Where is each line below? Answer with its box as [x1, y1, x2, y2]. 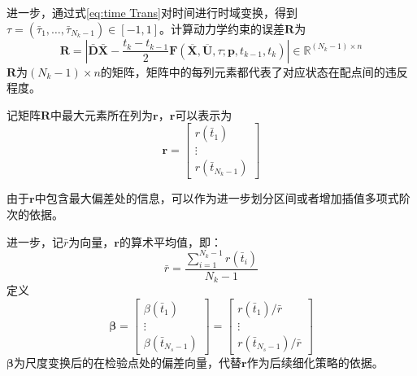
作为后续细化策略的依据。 [246, 353, 384, 370]
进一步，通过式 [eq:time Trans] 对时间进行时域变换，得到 [7, 4, 298, 20]
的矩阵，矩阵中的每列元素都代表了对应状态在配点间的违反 [100, 63, 408, 80]
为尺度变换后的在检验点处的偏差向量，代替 [14, 353, 242, 370]
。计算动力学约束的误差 [159, 20, 285, 37]
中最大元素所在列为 [50, 106, 154, 123]
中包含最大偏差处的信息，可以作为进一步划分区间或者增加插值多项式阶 [34, 190, 410, 207]
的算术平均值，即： [119, 233, 222, 250]
